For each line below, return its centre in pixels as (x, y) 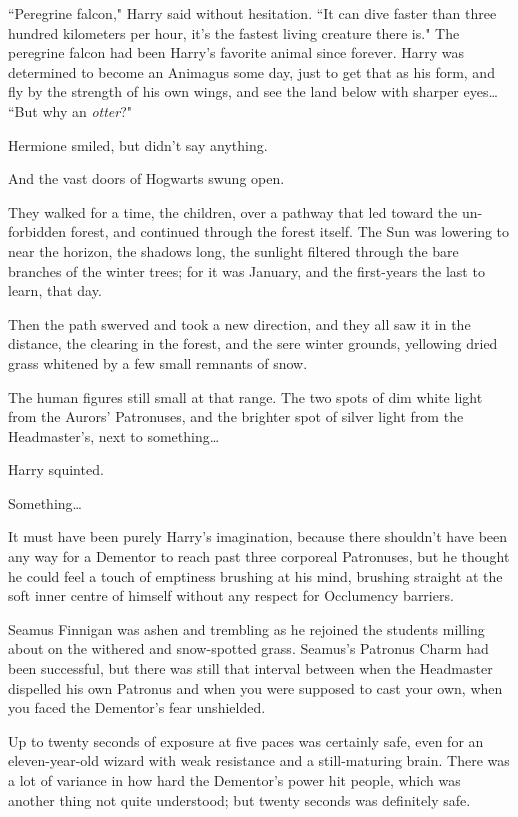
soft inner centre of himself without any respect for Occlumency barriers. (231, 595)
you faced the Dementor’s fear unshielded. (137, 707)
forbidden (37, 231)
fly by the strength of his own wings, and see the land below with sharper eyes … (253, 91)
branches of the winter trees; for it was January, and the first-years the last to (246, 270)
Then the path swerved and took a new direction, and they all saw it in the (239, 323)
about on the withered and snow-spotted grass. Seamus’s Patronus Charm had (248, 648)
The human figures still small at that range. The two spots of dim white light (245, 396)
